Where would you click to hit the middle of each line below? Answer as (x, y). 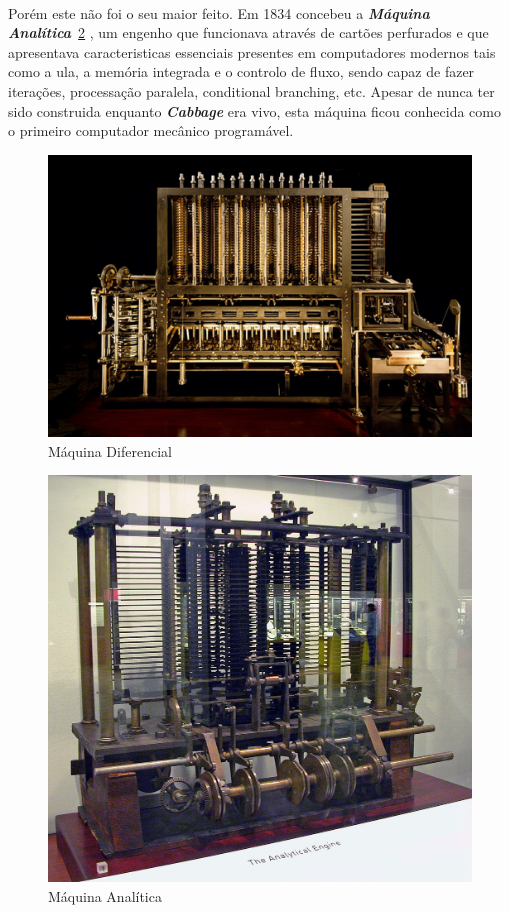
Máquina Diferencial (110, 450)
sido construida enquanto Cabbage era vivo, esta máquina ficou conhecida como (254, 110)
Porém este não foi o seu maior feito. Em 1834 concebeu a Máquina (219, 12)
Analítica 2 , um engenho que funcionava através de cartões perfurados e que (248, 32)
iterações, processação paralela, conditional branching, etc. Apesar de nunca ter (251, 90)
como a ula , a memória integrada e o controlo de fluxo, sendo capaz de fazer (241, 71)
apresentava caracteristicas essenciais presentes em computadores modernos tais (252, 51)
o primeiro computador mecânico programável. (151, 130)
